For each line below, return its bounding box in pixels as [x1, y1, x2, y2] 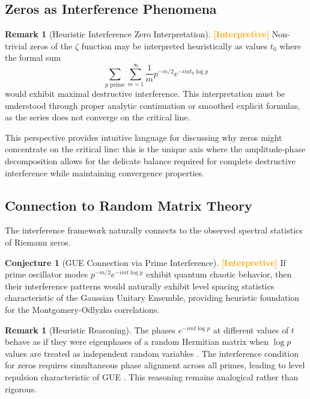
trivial [5, 39, 28, 52]
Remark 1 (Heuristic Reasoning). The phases [5, 323, 176, 336]
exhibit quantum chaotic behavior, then [145, 268, 292, 280]
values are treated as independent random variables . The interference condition [5, 347, 299, 359]
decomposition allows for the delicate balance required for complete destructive [5, 155, 296, 167]
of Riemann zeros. [5, 236, 71, 249]
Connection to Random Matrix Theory [5, 196, 252, 214]
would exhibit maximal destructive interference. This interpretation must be [5, 87, 285, 100]
